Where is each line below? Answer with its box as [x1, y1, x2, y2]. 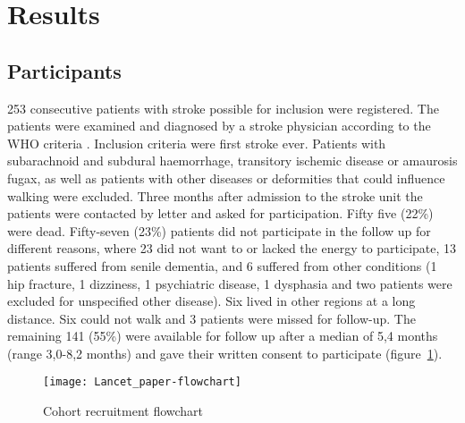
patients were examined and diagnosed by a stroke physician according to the [7, 116, 431, 135]
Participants [7, 56, 122, 84]
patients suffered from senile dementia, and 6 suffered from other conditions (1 [7, 256, 437, 275]
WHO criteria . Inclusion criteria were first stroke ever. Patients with [7, 133, 386, 152]
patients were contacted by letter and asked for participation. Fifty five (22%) [7, 204, 434, 223]
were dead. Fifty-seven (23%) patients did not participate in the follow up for [7, 221, 431, 240]
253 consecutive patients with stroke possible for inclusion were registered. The [7, 98, 439, 117]
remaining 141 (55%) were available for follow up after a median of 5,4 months [7, 326, 438, 345]
